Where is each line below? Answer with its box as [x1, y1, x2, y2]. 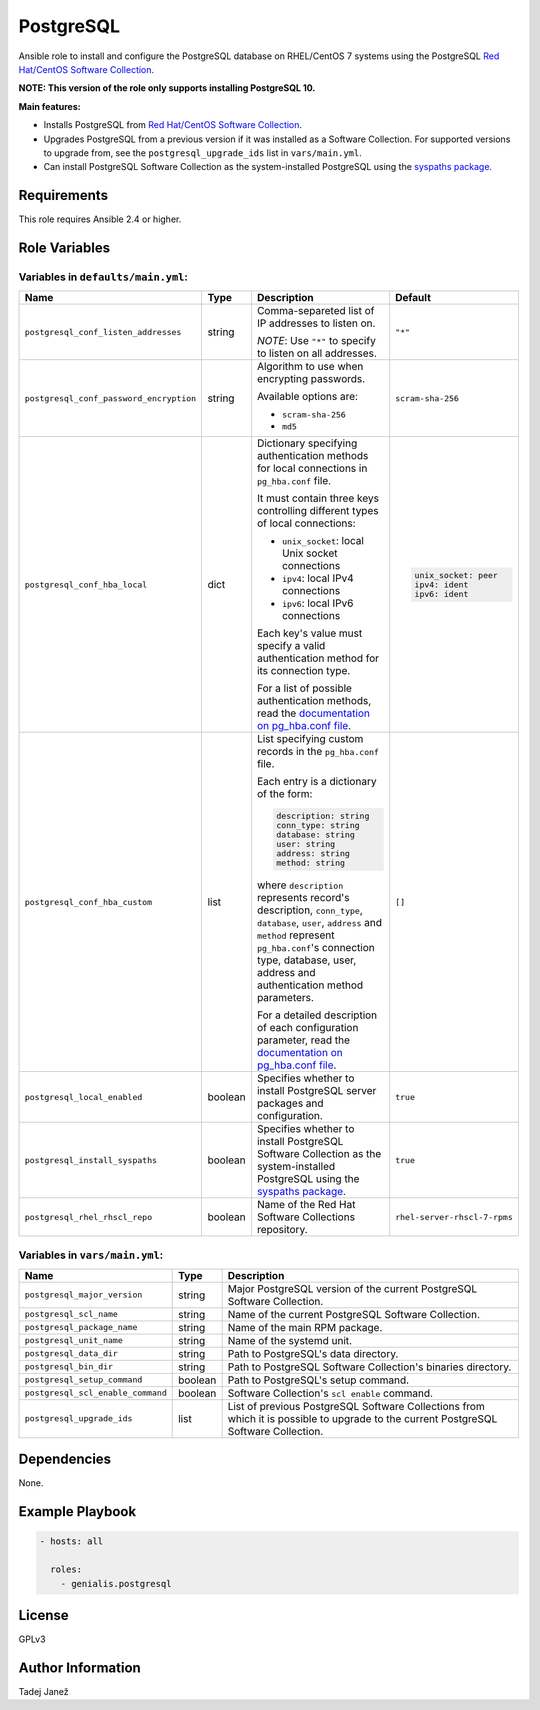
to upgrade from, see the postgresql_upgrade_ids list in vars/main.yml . [43, 146, 362, 159]
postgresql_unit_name [24, 1335, 124, 1346]
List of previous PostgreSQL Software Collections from [227, 1399, 485, 1413]
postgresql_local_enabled [24, 1091, 143, 1102]
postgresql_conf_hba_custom [24, 896, 153, 907]
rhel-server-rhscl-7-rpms [395, 1211, 514, 1222]
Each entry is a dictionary [256, 775, 377, 789]
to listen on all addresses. [256, 346, 377, 360]
